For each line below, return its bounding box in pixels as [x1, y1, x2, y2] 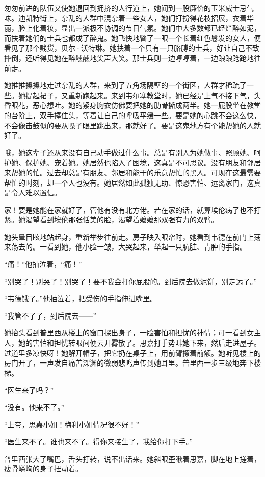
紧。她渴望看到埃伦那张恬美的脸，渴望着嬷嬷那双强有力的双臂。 [4, 214, 218, 225]
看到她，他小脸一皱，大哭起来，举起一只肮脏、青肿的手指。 [46, 241, 247, 252]
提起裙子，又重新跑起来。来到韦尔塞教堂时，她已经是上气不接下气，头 [25, 89, 261, 100]
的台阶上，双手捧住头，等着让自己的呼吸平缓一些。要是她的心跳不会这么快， [4, 109, 261, 120]
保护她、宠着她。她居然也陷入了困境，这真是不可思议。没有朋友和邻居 [25, 157, 261, 168]
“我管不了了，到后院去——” [4, 310, 97, 321]
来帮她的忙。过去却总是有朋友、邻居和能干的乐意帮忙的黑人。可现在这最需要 [4, 167, 261, 177]
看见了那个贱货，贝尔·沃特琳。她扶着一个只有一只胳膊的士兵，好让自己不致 [4, 42, 259, 53]
